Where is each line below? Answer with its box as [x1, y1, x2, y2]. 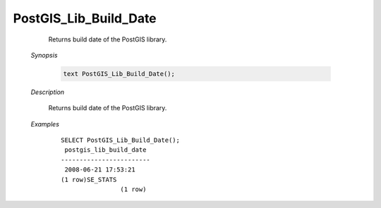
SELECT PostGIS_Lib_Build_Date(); [61, 136, 180, 144]
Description [30, 88, 65, 96]
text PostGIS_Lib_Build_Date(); [63, 70, 176, 77]
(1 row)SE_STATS [61, 176, 117, 183]
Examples [30, 119, 60, 128]
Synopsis [30, 51, 58, 59]
